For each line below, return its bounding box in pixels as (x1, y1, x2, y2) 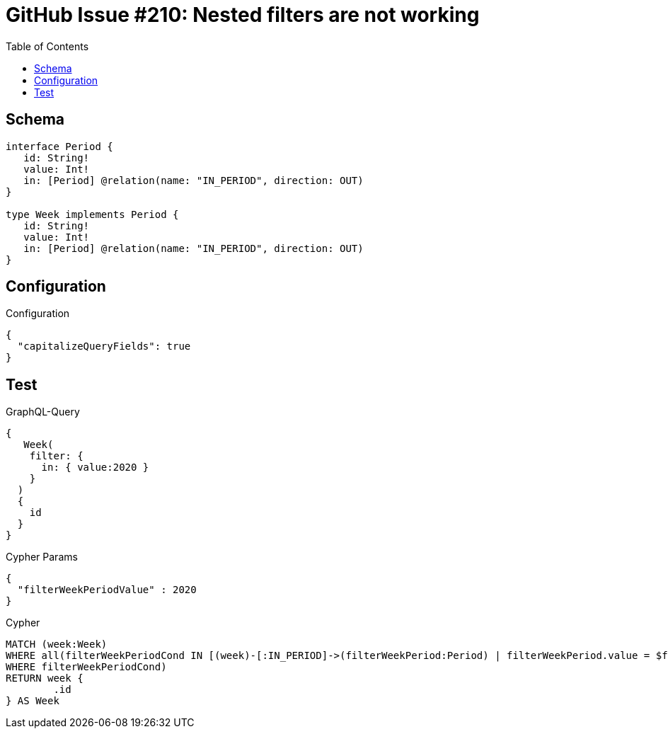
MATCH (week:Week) (6, 638, 108, 650)
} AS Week (6, 695, 59, 707)
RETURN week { (6, 672, 83, 684)
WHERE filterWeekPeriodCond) (6, 661, 167, 673)
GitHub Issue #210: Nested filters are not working (6, 3, 480, 27)
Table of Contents (6, 40, 89, 52)
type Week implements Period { (6, 208, 179, 220)
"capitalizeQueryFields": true (17, 340, 191, 352)
